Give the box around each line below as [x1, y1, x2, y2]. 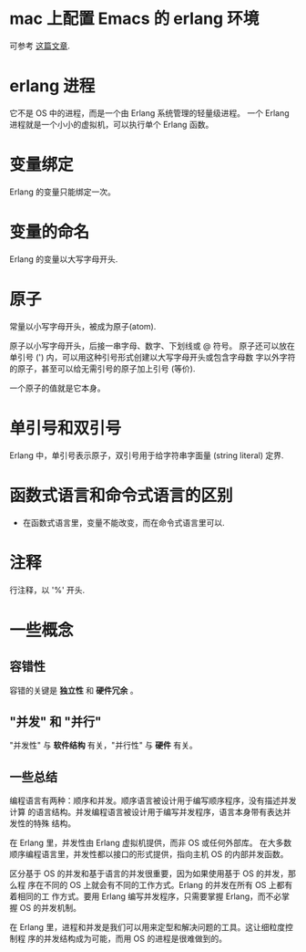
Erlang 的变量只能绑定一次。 [9, 186, 116, 197]
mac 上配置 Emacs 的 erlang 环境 [9, 8, 260, 29]
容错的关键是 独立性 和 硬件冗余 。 [9, 685, 138, 696]
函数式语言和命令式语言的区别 [9, 485, 234, 506]
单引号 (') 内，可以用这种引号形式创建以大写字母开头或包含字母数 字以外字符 [9, 351, 296, 362]
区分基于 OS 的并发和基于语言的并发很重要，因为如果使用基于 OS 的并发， [9, 868, 289, 879]
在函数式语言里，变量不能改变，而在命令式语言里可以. [22, 517, 225, 528]
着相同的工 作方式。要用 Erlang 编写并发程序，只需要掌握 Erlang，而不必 [9, 891, 282, 902]
